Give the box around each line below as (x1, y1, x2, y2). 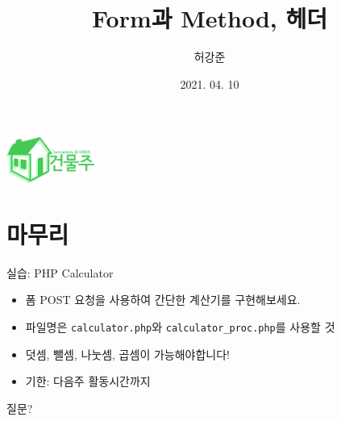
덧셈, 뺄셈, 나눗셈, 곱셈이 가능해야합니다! (25, 345, 230, 362)
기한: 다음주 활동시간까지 (25, 373, 151, 390)
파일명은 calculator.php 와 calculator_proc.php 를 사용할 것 (25, 318, 335, 335)
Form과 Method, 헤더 (91, 2, 328, 35)
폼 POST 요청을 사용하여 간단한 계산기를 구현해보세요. (25, 291, 301, 308)
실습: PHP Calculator (6, 264, 114, 281)
